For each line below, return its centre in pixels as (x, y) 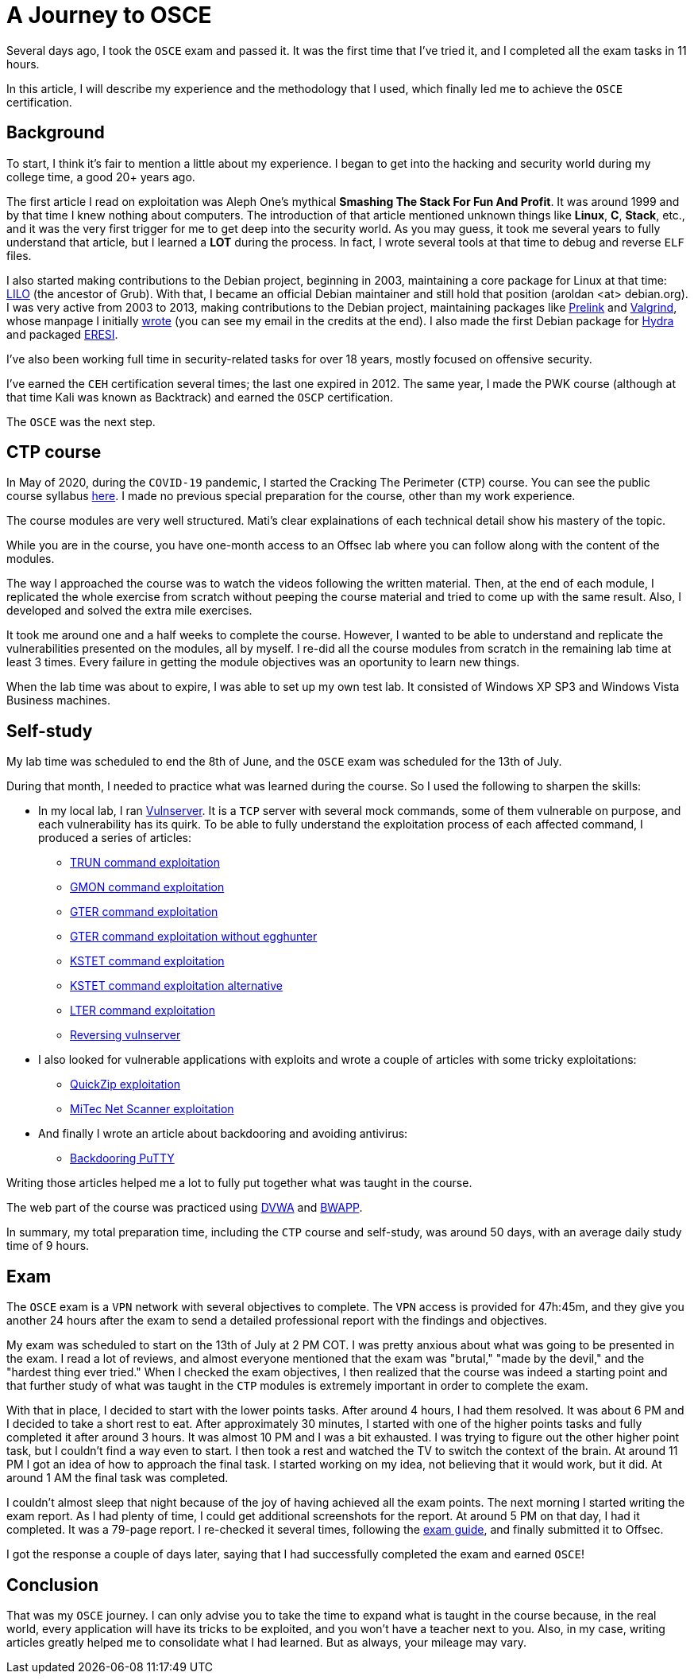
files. (19, 255)
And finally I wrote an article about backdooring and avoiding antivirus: (223, 1134)
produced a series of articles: (115, 838)
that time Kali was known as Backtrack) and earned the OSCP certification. (200, 397)
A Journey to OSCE (109, 15)
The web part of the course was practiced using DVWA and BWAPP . (185, 1208)
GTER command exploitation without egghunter (194, 937)
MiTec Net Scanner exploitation (152, 1109)
